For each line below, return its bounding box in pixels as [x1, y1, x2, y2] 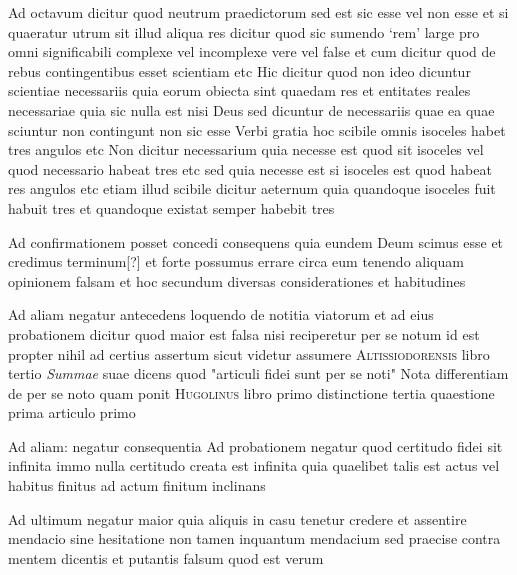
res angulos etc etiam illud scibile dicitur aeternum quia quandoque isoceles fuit [8, 178, 496, 199]
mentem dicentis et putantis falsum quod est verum [8, 547, 324, 568]
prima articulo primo [8, 402, 136, 423]
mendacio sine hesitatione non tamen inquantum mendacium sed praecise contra [8, 528, 501, 549]
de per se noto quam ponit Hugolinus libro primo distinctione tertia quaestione [8, 382, 495, 403]
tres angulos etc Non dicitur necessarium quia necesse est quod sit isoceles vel [8, 139, 484, 160]
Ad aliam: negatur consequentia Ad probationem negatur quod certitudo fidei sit [8, 435, 503, 456]
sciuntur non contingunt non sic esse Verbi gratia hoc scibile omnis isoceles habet [8, 119, 506, 140]
